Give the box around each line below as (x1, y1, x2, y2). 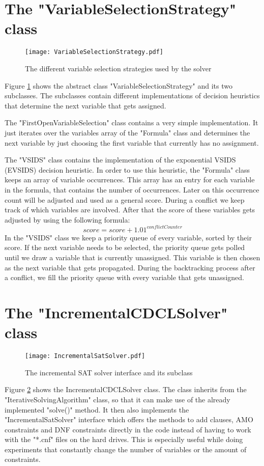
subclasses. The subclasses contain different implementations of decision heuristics (5, 90, 260, 101)
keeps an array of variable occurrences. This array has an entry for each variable (5, 174, 255, 185)
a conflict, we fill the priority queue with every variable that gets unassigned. (5, 272, 244, 283)
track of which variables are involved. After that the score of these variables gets (5, 204, 255, 215)
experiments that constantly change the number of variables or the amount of (5, 444, 247, 454)
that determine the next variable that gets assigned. (5, 100, 166, 111)
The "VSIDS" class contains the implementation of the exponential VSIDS (5, 154, 236, 165)
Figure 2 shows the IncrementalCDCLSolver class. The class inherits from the (5, 384, 247, 395)
